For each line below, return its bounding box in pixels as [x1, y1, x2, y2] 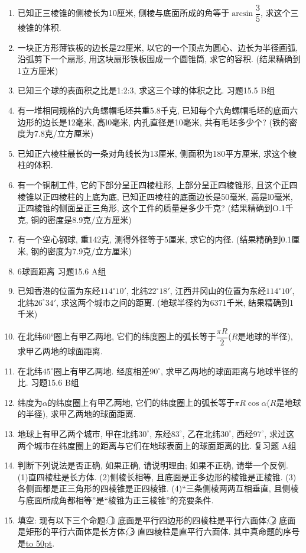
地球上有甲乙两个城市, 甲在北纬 [17, 427, 139, 439]
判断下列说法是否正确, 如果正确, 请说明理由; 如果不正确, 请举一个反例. [17, 459, 288, 471]
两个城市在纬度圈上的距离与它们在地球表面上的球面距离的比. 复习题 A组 [17, 439, 297, 451]
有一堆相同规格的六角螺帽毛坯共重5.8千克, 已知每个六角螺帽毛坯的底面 [17, 104, 290, 117]
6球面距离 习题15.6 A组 [17, 264, 106, 277]
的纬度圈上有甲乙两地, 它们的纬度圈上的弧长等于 [47, 396, 235, 408]
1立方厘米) [17, 64, 58, 76]
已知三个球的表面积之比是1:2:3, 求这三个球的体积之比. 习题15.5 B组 [17, 84, 275, 96]
